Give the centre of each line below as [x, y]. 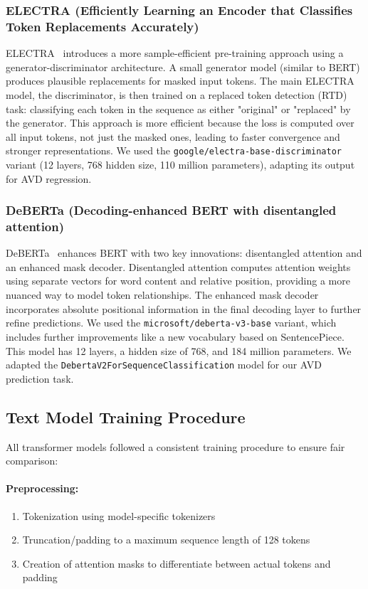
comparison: [32, 461]
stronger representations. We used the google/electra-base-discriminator [174, 150]
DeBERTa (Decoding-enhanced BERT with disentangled [171, 210]
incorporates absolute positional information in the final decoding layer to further [184, 308]
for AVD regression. [49, 178]
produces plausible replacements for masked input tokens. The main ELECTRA [180, 81]
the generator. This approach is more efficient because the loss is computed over [180, 123]
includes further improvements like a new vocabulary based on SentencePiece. [175, 336]
